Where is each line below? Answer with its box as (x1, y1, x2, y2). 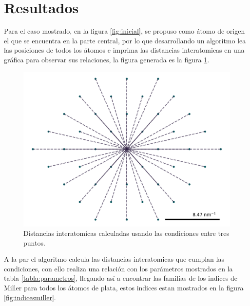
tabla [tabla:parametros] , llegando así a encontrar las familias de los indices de (4, 273, 237, 283)
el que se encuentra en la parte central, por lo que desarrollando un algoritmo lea (4, 35, 246, 45)
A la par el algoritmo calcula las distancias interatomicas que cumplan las (4, 254, 224, 264)
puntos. (23, 237, 45, 248)
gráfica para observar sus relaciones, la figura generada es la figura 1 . (4, 54, 210, 64)
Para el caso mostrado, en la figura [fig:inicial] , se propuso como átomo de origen (4, 26, 245, 36)
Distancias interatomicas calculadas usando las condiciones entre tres (23, 228, 230, 238)
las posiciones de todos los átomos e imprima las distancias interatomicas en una (4, 45, 245, 55)
